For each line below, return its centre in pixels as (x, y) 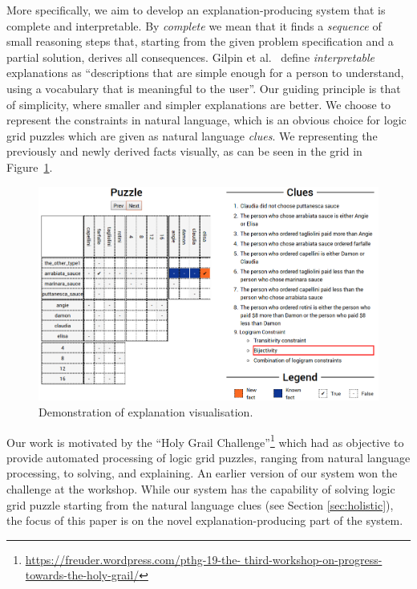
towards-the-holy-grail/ (82, 575)
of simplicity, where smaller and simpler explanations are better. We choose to (198, 104)
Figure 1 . (30, 167)
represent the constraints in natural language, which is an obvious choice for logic (206, 120)
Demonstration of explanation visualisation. (146, 412)
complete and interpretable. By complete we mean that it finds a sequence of (194, 25)
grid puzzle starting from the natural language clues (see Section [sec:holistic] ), (200, 504)
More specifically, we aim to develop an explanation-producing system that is (196, 10)
